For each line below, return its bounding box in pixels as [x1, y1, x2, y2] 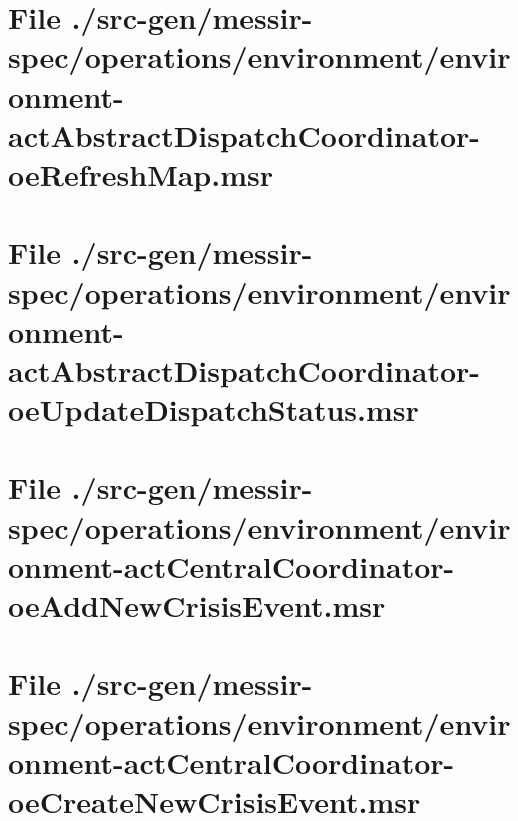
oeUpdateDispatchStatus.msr [8, 389, 419, 430]
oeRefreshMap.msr [8, 153, 273, 194]
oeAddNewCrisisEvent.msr [8, 585, 386, 625]
